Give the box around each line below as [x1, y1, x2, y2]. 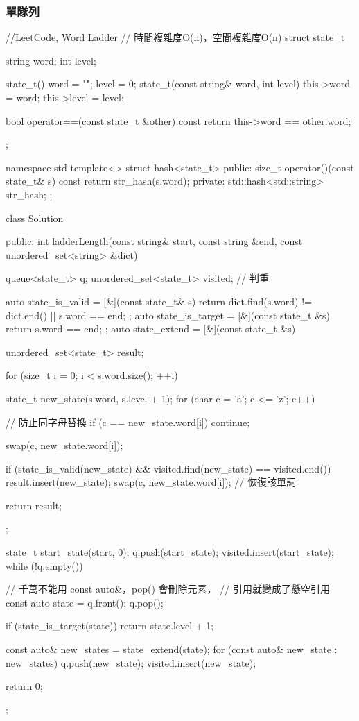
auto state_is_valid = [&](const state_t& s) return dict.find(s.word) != [6, 294, 312, 308]
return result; [6, 498, 62, 512]
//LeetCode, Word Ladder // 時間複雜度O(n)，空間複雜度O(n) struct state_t [6, 30, 345, 44]
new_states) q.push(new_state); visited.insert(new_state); [6, 655, 256, 670]
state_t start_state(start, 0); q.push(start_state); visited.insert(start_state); [6, 545, 334, 559]
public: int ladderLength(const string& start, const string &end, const [6, 234, 303, 248]
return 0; [6, 679, 43, 693]
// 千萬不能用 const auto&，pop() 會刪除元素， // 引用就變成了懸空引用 [6, 582, 330, 596]
